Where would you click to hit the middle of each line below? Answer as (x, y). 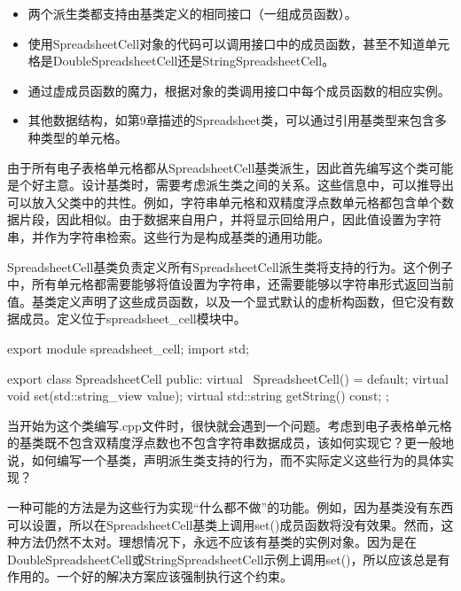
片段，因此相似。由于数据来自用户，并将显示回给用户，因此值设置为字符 (230, 219)
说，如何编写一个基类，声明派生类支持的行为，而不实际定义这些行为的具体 (224, 459)
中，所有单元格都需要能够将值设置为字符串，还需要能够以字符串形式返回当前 (230, 284)
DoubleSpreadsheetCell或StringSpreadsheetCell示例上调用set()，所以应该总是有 (229, 559)
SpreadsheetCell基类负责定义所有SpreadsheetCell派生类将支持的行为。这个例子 (230, 266)
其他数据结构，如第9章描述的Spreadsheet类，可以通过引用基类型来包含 (231, 120)
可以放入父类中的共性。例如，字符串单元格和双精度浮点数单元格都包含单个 (224, 202)
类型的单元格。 (84, 137)
